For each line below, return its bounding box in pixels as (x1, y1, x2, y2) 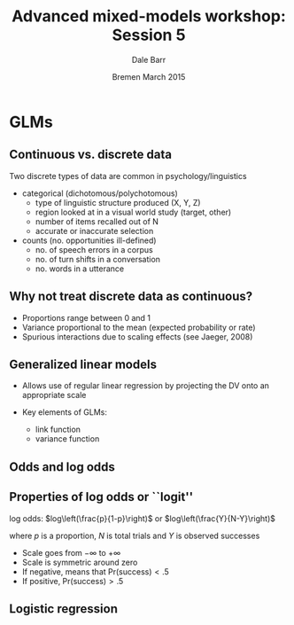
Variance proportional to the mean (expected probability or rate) (21, 322, 256, 332)
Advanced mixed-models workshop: (12, 6, 286, 27)
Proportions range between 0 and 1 (21, 312, 151, 323)
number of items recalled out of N (35, 215, 159, 227)
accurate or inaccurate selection (35, 225, 154, 236)
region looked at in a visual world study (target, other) (35, 207, 232, 217)
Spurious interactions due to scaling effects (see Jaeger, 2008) (21, 331, 253, 342)
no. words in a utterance (35, 263, 125, 274)
